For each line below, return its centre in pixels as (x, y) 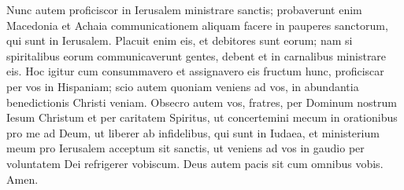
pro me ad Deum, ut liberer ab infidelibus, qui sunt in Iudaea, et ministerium (193, 132)
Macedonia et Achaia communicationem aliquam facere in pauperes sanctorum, (197, 25)
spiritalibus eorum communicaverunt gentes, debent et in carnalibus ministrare (196, 55)
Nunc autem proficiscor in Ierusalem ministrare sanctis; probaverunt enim (184, 9)
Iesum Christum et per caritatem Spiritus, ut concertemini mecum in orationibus (202, 117)
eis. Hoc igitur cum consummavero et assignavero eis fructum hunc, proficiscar (195, 71)
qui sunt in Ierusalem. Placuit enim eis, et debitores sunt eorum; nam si (180, 40)
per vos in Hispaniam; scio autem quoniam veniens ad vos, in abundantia (183, 86)
